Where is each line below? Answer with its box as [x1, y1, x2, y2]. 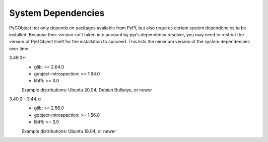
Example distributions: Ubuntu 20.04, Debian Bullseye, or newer [21, 87, 152, 93]
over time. [9, 45, 30, 52]
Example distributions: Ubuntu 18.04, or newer [21, 128, 116, 134]
